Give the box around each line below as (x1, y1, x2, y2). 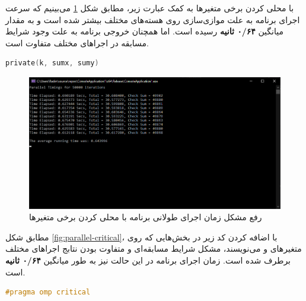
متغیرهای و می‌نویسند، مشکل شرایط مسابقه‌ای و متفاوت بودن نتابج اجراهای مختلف (5, 242, 302, 255)
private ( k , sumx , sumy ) (5, 59, 99, 68)
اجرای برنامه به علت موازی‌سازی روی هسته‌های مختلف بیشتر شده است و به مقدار (5, 13, 300, 26)
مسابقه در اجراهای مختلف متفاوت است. (5, 36, 149, 49)
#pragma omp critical (5, 288, 91, 297)
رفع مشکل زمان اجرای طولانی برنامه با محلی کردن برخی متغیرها (29, 211, 262, 223)
